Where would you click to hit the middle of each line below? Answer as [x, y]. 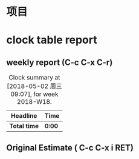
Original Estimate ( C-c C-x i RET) [70, 148]
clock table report [52, 40]
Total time [24, 126]
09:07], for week [34, 94]
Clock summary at [34, 78]
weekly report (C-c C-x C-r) [60, 62]
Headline [24, 116]
